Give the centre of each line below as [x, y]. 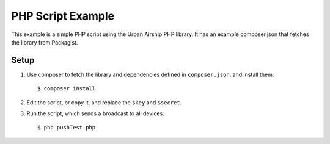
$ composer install [67, 89]
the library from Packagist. [45, 42]
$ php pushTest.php [67, 128]
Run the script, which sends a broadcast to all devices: [95, 113]
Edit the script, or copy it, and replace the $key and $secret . [104, 102]
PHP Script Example [63, 16]
